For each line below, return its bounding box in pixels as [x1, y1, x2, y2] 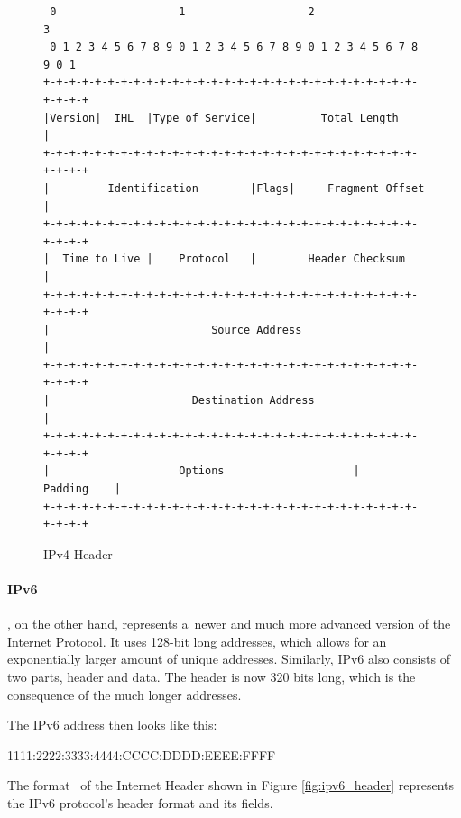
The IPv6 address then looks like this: [7, 715, 217, 734]
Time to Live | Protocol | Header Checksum [62, 253, 405, 266]
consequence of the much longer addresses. [7, 685, 242, 703]
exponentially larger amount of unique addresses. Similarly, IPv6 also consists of [7, 649, 450, 668]
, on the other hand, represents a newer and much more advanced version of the [7, 614, 451, 633]
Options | [179, 464, 360, 478]
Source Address [211, 323, 302, 336]
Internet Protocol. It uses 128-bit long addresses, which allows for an [7, 631, 387, 650]
